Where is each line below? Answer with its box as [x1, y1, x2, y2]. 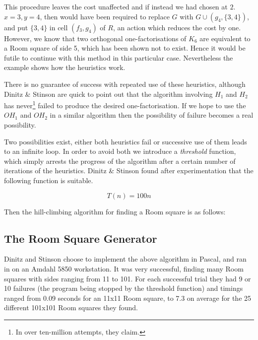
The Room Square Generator [4, 230, 157, 246]
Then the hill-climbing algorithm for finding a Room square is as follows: [4, 206, 226, 216]
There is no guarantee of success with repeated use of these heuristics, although [4, 78, 246, 89]
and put [4, 22, 28, 32]
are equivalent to [199, 33, 251, 43]
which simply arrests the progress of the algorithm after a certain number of [4, 155, 236, 166]
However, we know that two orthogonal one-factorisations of [4, 33, 187, 43]
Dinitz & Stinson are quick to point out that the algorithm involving [4, 88, 213, 99]
